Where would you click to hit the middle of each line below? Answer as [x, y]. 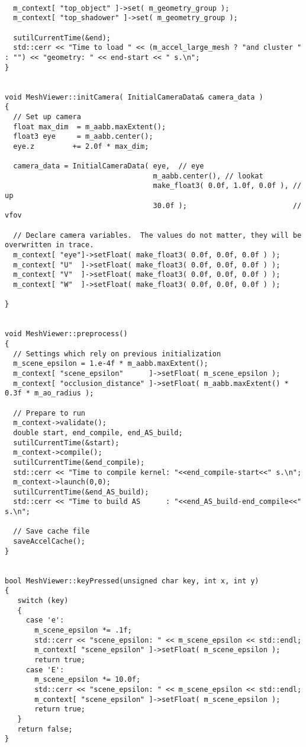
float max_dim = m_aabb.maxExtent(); [90, 127]
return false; [45, 729]
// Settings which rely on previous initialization [117, 354]
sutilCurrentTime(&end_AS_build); [81, 492]
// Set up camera [47, 116]
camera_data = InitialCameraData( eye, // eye [109, 166]
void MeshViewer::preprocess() [66, 334]
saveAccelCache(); [49, 542]
